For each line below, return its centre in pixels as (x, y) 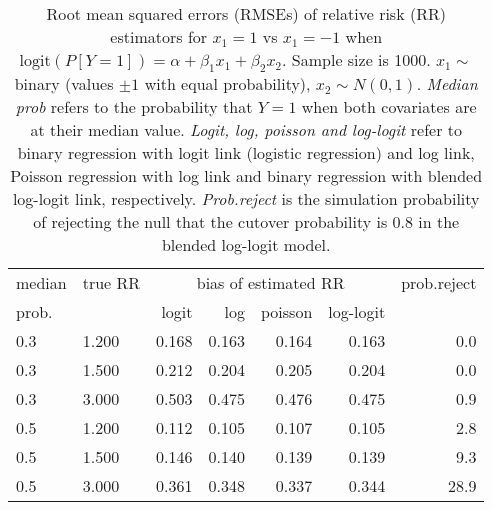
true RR (111, 283)
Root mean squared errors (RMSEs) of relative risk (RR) (246, 13)
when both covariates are (389, 107)
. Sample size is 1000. (356, 59)
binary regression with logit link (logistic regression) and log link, (246, 153)
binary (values (64, 84)
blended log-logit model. (246, 245)
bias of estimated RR (270, 283)
